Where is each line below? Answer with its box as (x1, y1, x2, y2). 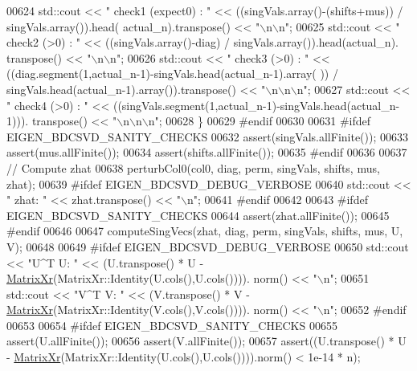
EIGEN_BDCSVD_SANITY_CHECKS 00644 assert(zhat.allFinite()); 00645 (6, 206, 390, 223)
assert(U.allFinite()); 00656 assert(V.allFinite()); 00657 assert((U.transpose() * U (6, 332, 407, 349)
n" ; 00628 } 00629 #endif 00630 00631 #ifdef (148, 112, 371, 129)
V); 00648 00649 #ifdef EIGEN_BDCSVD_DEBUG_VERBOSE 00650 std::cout (6, 238, 409, 255)
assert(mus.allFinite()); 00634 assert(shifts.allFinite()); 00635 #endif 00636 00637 (6, 144, 407, 161)
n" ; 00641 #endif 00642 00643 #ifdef (186, 191, 368, 208)
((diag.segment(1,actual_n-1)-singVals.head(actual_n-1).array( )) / (6, 65, 338, 82)
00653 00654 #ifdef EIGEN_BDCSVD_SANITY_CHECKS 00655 (6, 316, 337, 333)
